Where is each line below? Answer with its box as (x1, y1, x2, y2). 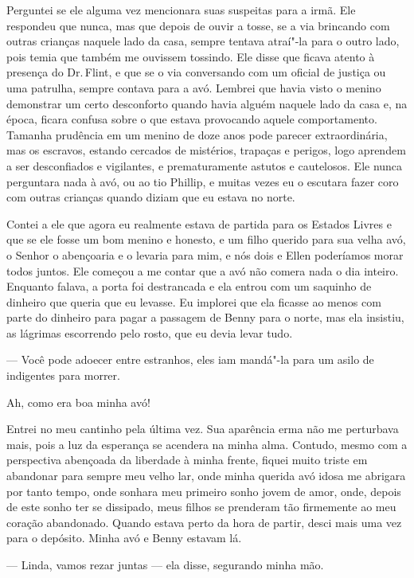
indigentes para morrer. (6, 367, 120, 384)
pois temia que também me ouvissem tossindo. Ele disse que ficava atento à (6, 48, 375, 64)
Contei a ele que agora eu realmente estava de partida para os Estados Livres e (6, 215, 392, 232)
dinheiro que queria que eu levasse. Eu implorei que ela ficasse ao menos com (6, 293, 381, 310)
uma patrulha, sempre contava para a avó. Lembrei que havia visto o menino (6, 79, 381, 96)
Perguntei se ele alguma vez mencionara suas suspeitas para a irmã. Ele (6, 2, 356, 18)
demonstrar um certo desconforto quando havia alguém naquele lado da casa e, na (6, 95, 408, 111)
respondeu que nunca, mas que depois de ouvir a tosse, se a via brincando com (6, 17, 390, 33)
